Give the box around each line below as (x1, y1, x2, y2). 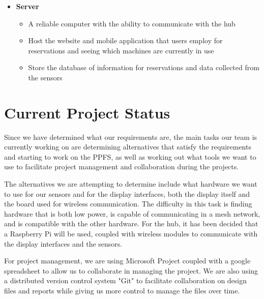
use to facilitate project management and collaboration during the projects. (4, 161, 239, 172)
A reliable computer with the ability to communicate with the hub (28, 18, 236, 28)
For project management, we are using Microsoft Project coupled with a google (4, 255, 251, 266)
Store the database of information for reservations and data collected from (28, 62, 259, 73)
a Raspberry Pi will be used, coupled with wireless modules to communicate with (4, 228, 258, 239)
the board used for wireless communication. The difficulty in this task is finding (4, 198, 252, 209)
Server (16, 1, 39, 11)
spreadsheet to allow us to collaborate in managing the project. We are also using (4, 265, 258, 276)
